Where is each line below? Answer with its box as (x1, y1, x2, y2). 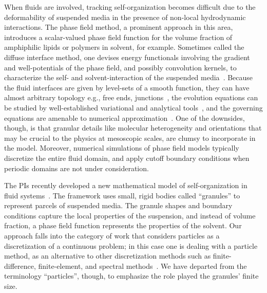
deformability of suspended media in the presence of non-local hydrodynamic (4, 11, 246, 22)
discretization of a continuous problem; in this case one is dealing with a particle (4, 240, 258, 251)
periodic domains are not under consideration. (4, 162, 149, 173)
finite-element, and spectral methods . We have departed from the (38, 260, 247, 271)
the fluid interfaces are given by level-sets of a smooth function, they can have (4, 82, 250, 93)
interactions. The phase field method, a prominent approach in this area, (4, 22, 233, 32)
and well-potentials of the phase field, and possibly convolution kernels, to (4, 62, 237, 72)
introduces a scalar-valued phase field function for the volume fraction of (4, 31, 233, 42)
